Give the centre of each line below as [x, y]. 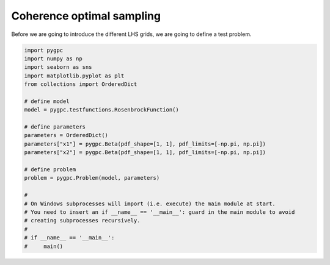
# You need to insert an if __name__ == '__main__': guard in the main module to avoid [159, 212]
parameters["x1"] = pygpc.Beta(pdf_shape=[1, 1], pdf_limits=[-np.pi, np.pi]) [145, 144]
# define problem [50, 170]
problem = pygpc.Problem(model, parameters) [92, 178]
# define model [47, 101]
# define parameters [55, 127]
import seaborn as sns [58, 67]
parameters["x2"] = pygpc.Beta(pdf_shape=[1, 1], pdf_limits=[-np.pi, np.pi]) [145, 153]
